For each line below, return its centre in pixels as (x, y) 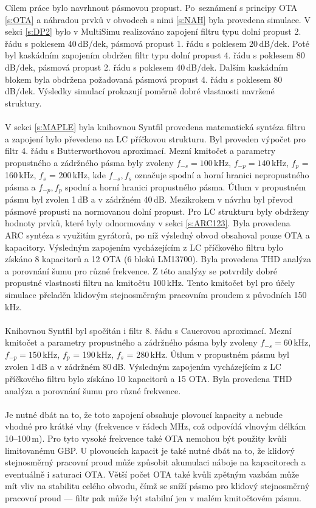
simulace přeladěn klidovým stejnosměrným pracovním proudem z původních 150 (156, 294)
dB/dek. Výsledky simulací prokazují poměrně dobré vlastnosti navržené (140, 91)
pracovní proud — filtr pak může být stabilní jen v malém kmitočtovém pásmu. (153, 497)
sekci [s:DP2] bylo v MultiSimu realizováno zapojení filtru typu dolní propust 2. (153, 31)
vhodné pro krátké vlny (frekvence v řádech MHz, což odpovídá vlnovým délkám (156, 426)
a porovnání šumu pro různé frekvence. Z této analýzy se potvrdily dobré (141, 270)
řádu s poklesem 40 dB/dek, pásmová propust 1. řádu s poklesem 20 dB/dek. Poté (157, 43)
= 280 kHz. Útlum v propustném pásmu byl (208, 354)
